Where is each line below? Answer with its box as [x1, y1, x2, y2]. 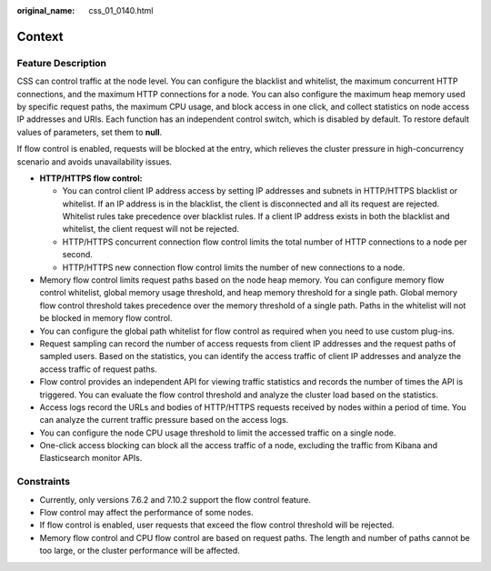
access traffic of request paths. [39, 364, 158, 375]
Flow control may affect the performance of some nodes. [39, 507, 254, 518]
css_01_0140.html [88, 5, 154, 15]
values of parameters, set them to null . [16, 126, 163, 137]
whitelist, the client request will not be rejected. [62, 224, 240, 235]
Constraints [16, 476, 71, 488]
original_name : [16, 5, 75, 15]
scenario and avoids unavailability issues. [16, 155, 173, 167]
